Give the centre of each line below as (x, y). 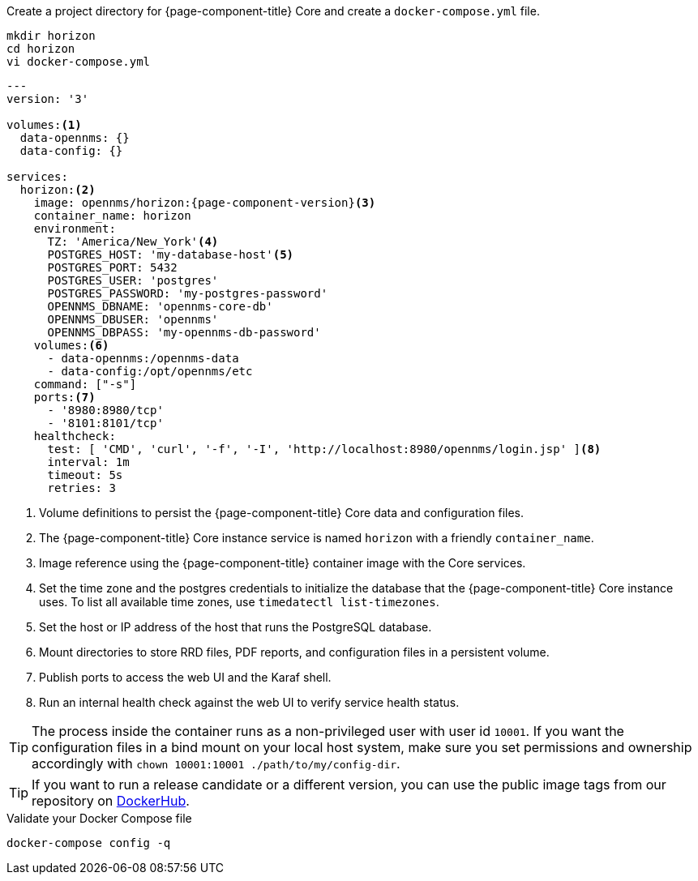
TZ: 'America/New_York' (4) (133, 242)
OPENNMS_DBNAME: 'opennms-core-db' (160, 306)
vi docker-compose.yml (79, 62)
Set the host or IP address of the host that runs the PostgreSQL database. (236, 627)
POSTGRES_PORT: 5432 (112, 267)
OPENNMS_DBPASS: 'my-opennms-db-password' (184, 332)
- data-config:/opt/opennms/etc (150, 371)
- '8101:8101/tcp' (105, 423)
